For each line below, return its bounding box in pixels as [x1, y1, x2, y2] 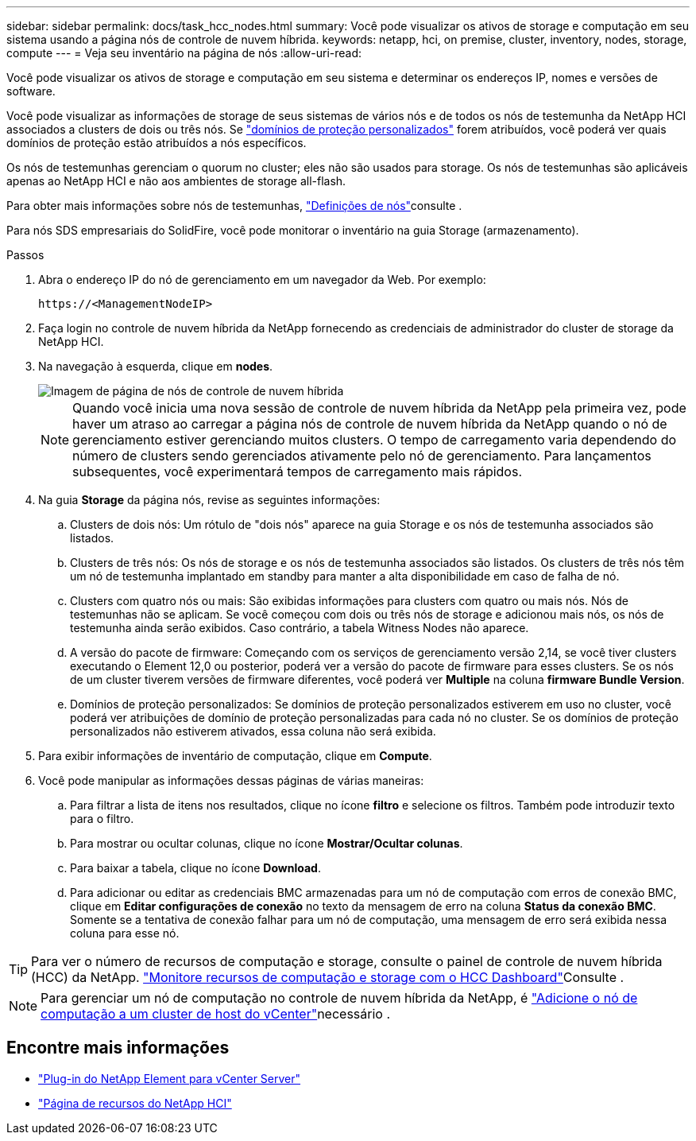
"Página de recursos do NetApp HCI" [38, 1096, 232, 1110]
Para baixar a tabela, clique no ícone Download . [70, 861, 321, 875]
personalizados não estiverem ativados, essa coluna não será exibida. [70, 724, 436, 738]
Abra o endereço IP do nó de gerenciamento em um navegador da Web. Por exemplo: [38, 273, 486, 286]
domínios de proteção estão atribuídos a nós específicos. [6, 136, 307, 149]
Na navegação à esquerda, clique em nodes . [38, 359, 273, 373]
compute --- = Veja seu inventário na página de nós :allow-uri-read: [6, 46, 362, 60]
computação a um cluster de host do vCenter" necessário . [41, 1006, 391, 1022]
